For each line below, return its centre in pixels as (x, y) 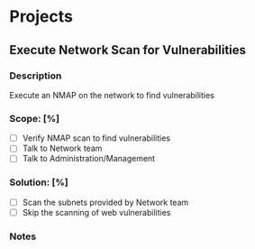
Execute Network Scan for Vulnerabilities (127, 50)
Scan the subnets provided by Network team (105, 202)
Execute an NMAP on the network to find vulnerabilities (112, 95)
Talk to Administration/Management (89, 159)
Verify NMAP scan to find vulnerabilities (96, 138)
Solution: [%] (39, 182)
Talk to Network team (62, 148)
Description (36, 76)
